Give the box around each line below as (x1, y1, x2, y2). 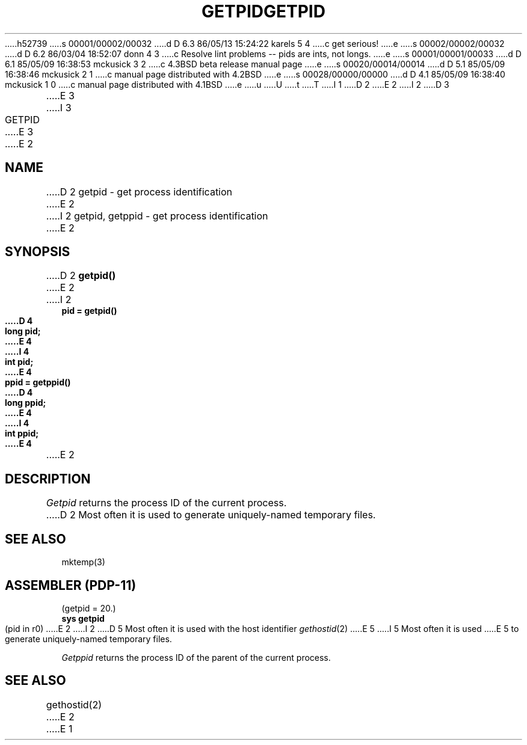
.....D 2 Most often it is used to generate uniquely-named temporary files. (46, 509, 376, 521)
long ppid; (5, 397, 46, 408)
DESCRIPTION (5, 471, 91, 486)
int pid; (5, 357, 34, 367)
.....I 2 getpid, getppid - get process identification (46, 209, 268, 222)
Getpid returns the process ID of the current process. (46, 497, 287, 509)
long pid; (5, 326, 41, 337)
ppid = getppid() (5, 377, 71, 388)
